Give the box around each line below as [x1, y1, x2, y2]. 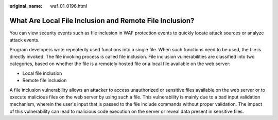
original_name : [9, 3, 43, 9]
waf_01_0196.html [50, 3, 88, 9]
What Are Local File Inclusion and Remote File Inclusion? [9, 16, 195, 25]
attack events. [9, 37, 40, 43]
